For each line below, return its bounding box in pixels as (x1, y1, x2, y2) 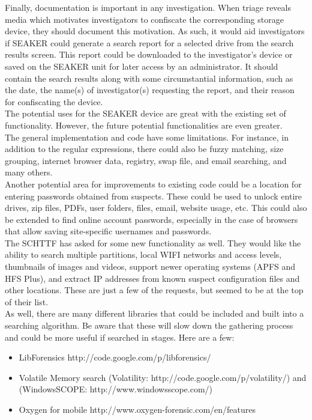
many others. (5, 166, 53, 178)
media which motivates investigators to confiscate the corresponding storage (5, 13, 284, 25)
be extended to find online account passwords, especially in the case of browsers (5, 213, 298, 225)
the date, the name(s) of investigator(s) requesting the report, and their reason (5, 84, 295, 96)
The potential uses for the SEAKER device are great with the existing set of (5, 107, 286, 120)
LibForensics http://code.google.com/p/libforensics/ (19, 351, 211, 364)
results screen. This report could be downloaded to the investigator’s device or (5, 48, 293, 61)
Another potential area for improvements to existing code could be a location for (5, 177, 302, 190)
